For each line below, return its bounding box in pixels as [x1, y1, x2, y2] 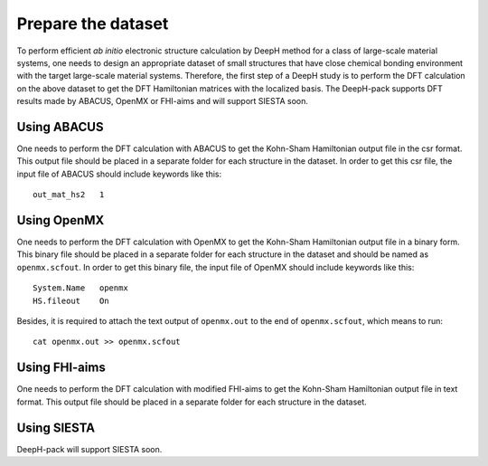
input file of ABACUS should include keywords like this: [16, 168, 221, 179]
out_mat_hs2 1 [33, 190, 105, 200]
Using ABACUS [16, 119, 104, 135]
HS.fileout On [33, 295, 109, 306]
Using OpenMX [16, 213, 105, 228]
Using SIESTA [16, 420, 95, 435]
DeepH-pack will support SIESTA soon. [16, 443, 163, 454]
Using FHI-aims [16, 360, 106, 376]
